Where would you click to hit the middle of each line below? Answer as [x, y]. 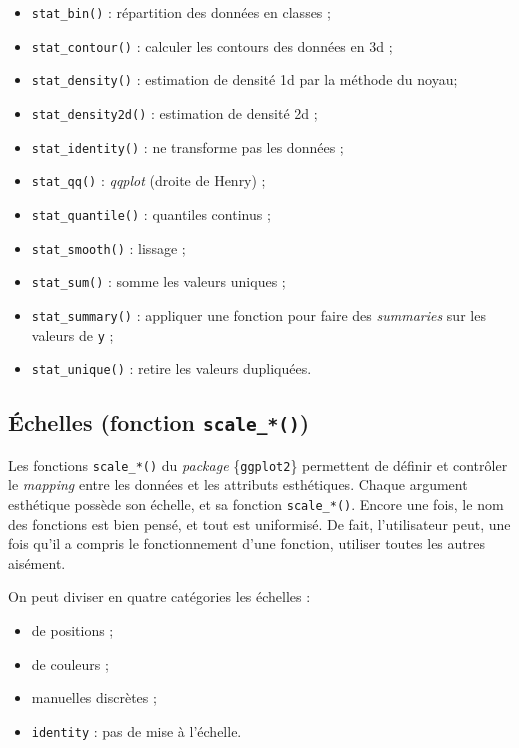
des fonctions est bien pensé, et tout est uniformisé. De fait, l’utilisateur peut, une [259, 523]
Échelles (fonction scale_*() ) [159, 422]
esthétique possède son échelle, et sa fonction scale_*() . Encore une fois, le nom [256, 503]
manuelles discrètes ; [94, 697]
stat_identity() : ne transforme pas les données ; [187, 146]
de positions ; [72, 629]
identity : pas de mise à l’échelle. [136, 730]
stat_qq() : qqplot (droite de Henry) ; [148, 180]
